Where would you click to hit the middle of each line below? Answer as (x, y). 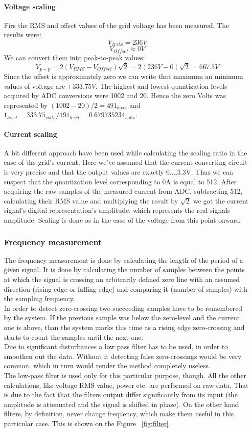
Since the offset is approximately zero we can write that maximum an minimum (124, 76)
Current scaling (31, 134)
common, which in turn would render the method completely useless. (107, 366)
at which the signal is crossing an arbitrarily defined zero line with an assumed (122, 279)
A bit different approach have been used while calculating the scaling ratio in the (126, 152)
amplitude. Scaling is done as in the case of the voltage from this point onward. (123, 220)
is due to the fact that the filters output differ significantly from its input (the (121, 394)
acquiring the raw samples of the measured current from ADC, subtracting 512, (123, 191)
